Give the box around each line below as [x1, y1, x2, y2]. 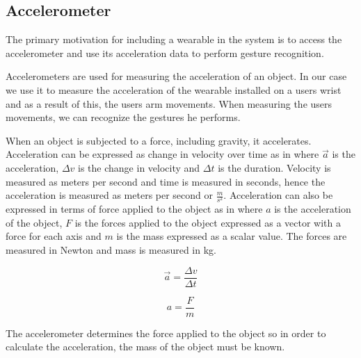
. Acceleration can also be [223, 188, 333, 202]
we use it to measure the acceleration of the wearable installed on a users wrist [6, 82, 342, 97]
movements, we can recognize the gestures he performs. [6, 110, 241, 124]
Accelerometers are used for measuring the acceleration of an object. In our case [6, 69, 347, 83]
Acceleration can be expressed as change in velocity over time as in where [6, 147, 319, 161]
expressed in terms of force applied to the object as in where [6, 202, 263, 216]
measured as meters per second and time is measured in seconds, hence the [6, 174, 326, 188]
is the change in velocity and [78, 160, 200, 174]
